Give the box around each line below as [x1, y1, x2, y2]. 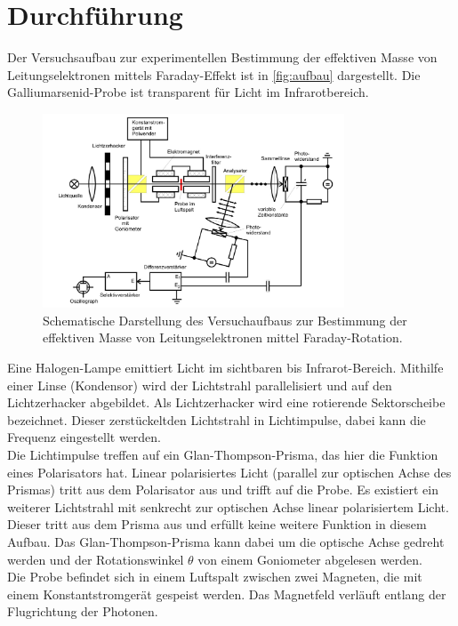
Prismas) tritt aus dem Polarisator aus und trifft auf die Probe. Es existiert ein [7, 480, 439, 499]
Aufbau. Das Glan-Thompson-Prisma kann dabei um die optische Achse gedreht [7, 532, 445, 550]
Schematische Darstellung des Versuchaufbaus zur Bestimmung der [43, 310, 407, 329]
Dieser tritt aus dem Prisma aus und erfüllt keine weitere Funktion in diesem [7, 515, 427, 534]
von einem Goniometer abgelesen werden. [197, 550, 422, 568]
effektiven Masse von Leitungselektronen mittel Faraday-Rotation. [43, 328, 403, 347]
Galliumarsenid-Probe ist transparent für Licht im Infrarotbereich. [7, 83, 369, 101]
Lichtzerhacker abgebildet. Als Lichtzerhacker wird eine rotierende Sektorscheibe [7, 393, 446, 412]
